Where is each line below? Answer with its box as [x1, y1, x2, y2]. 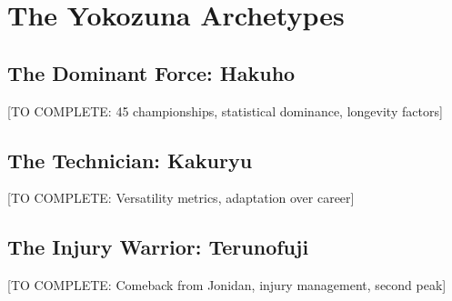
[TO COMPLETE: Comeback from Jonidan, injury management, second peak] [7, 276, 447, 295]
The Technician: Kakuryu [7, 145, 253, 174]
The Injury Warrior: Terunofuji [7, 233, 309, 261]
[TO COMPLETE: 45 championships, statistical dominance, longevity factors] [7, 101, 443, 120]
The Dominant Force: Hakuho [7, 58, 296, 86]
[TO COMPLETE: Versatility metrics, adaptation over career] [7, 188, 355, 207]
